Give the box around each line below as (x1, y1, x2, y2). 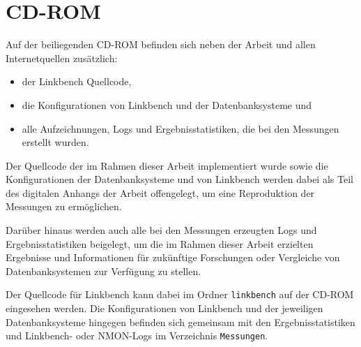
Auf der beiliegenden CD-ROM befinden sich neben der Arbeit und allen (6, 37, 316, 52)
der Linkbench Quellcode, (22, 74, 132, 89)
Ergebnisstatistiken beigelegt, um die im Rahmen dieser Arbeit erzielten (6, 236, 314, 251)
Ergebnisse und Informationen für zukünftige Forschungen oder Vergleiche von (6, 250, 340, 265)
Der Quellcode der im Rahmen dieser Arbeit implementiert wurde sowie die (6, 158, 328, 172)
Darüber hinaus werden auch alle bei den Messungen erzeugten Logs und (6, 223, 317, 237)
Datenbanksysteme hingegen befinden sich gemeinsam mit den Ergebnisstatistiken (6, 314, 355, 329)
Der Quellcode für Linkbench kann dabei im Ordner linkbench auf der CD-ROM (6, 287, 354, 302)
